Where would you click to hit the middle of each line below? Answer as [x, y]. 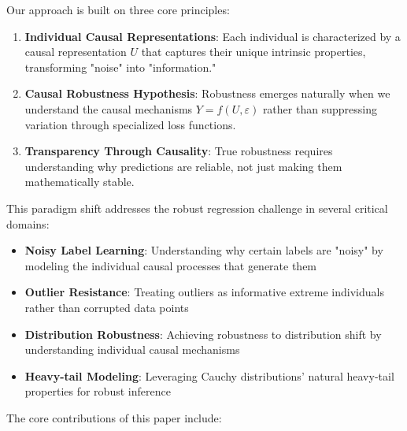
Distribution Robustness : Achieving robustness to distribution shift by [203, 334]
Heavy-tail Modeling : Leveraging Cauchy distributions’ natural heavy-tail [209, 375]
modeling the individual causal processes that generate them [171, 265]
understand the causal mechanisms [109, 108]
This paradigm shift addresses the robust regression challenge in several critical [197, 208]
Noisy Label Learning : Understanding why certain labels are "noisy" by [204, 250]
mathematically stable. [80, 182]
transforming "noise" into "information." [120, 67]
